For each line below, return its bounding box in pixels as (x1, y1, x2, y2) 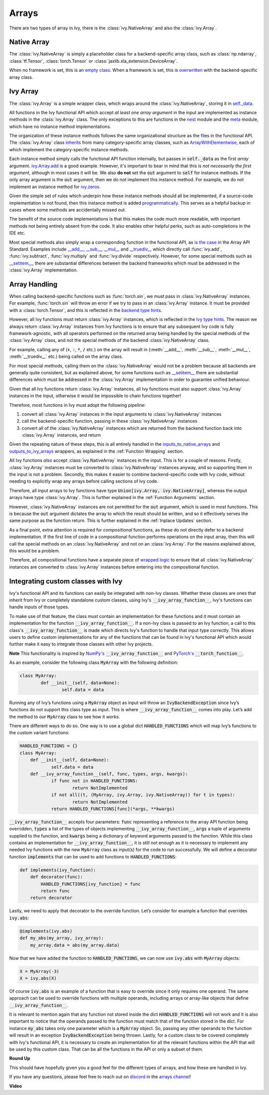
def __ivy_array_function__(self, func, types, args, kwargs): (30, 771, 188, 777)
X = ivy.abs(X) (19, 975, 57, 981)
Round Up (9, 1056, 30, 1062)
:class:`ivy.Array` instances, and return (21, 432, 101, 438)
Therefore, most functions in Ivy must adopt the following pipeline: (9, 402, 146, 408)
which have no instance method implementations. (9, 123, 112, 129)
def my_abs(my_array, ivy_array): (19, 935, 104, 941)
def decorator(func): (30, 874, 83, 880)
